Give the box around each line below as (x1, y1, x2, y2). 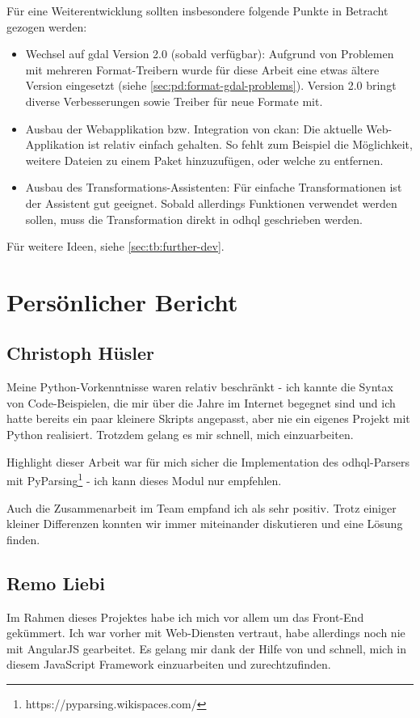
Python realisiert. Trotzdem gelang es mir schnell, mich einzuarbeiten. (6, 426, 354, 443)
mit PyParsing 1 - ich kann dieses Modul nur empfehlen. (6, 470, 282, 488)
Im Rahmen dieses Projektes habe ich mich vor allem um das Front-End (6, 608, 364, 625)
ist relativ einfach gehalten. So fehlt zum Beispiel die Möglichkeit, (87, 136, 413, 153)
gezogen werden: (6, 18, 87, 35)
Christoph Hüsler (6, 340, 154, 365)
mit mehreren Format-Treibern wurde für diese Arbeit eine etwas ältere (25, 61, 380, 78)
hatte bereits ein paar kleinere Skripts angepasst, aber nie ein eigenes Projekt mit (6, 410, 410, 427)
